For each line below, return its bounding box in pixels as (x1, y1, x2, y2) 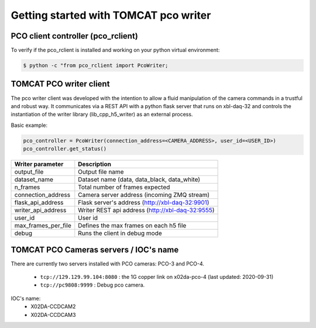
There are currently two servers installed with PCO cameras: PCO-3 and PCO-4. (11, 260, 205, 267)
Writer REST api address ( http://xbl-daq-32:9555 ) (78, 206, 215, 215)
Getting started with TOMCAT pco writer (11, 9, 211, 22)
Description (78, 160, 111, 168)
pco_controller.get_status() (23, 146, 107, 152)
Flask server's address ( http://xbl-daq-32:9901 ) (78, 199, 209, 207)
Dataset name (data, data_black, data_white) (78, 175, 201, 184)
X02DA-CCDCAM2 (30, 303, 76, 310)
